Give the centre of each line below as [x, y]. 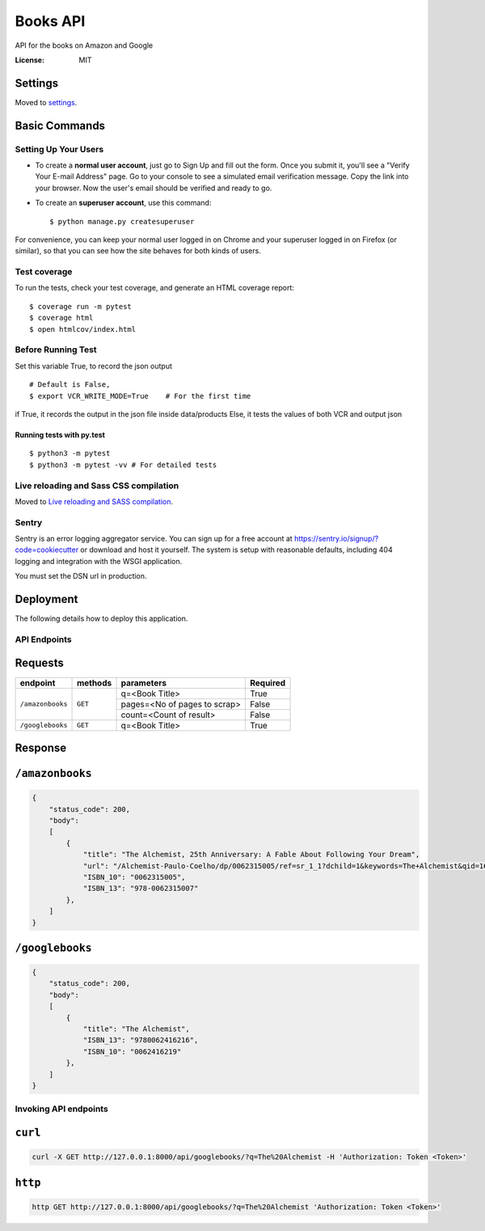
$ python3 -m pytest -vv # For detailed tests [123, 465]
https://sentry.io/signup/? [336, 539]
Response [41, 748]
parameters [144, 682]
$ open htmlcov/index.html [83, 329]
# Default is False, [70, 385]
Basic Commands [60, 125]
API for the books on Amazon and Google [84, 45]
